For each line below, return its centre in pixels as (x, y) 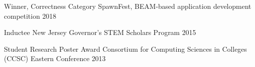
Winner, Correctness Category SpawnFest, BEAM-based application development (128, 6)
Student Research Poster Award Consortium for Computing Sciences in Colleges (126, 49)
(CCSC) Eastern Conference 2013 (55, 58)
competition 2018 (30, 16)
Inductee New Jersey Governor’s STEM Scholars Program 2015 (100, 32)
